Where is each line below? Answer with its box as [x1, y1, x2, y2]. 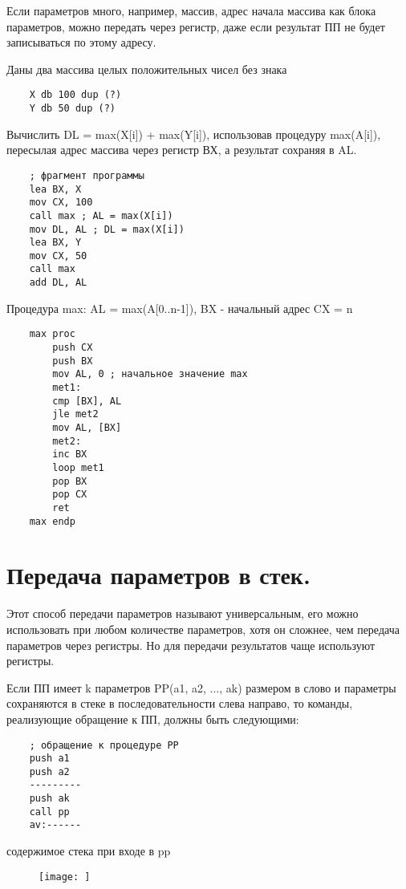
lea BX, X [29, 183, 82, 195]
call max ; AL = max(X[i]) [29, 209, 173, 221]
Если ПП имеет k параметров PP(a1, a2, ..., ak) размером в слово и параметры [6, 679, 396, 696]
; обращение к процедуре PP [29, 739, 179, 751]
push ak [29, 793, 70, 805]
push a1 [29, 753, 70, 765]
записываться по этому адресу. [6, 34, 156, 51]
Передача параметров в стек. [6, 558, 311, 591]
